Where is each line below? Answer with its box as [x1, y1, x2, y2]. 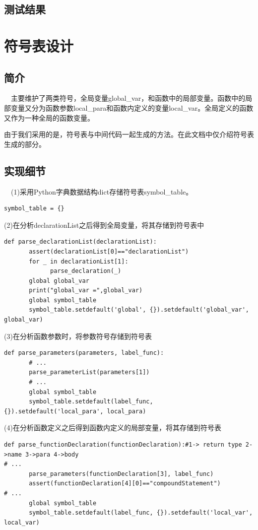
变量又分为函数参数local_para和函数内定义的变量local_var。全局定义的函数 [10, 102, 254, 113]
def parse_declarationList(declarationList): [4, 238, 157, 246]
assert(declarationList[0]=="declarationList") [29, 248, 189, 255]
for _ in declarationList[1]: [29, 258, 129, 265]
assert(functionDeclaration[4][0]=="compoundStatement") [29, 480, 221, 487]
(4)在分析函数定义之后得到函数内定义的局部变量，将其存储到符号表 [4, 422, 221, 433]
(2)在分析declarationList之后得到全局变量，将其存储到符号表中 [4, 219, 204, 230]
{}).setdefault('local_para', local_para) [4, 407, 146, 415]
